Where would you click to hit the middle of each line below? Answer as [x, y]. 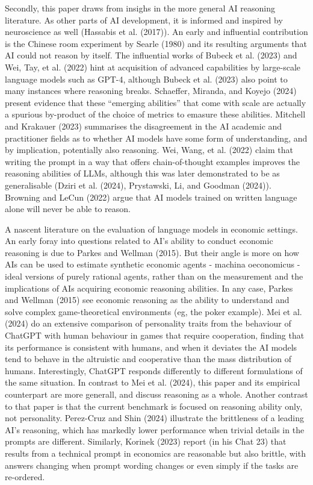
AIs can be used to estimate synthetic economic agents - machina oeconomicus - [153, 264]
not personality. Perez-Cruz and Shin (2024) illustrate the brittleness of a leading [154, 418]
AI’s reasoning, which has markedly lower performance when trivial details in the [155, 429]
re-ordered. [25, 477]
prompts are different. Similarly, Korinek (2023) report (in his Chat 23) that [146, 441]
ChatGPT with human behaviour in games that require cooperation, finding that [155, 335]
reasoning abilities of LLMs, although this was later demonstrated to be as [142, 173]
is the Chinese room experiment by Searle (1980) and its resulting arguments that [156, 43]
